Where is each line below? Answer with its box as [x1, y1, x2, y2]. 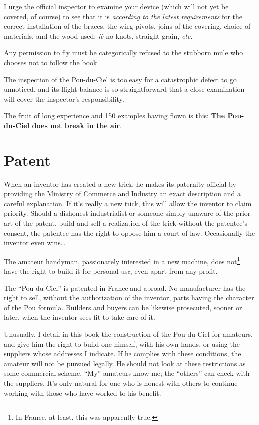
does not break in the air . [32, 120, 122, 130]
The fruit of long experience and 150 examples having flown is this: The [4, 110, 225, 121]
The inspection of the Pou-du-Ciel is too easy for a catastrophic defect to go [4, 74, 237, 84]
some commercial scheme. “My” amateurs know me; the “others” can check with [4, 368, 250, 378]
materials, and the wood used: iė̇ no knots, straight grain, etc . [4, 30, 193, 41]
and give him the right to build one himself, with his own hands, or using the [4, 338, 240, 349]
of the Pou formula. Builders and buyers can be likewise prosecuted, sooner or [4, 302, 242, 312]
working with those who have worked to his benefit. [4, 387, 161, 398]
